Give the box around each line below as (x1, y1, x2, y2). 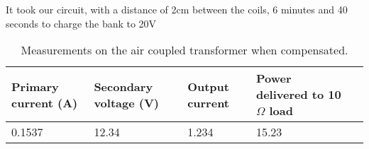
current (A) (11, 94, 78, 111)
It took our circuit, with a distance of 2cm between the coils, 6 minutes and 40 (6, 2, 348, 16)
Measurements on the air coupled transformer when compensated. (21, 42, 348, 59)
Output (187, 78, 229, 95)
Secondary (94, 78, 153, 95)
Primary (11, 78, 59, 95)
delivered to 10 (255, 86, 341, 103)
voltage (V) (94, 94, 159, 111)
